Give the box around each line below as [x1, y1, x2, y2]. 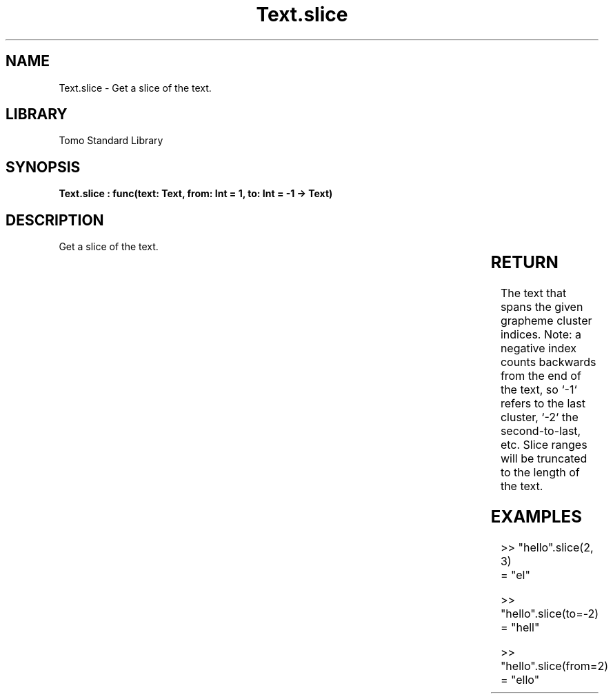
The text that [500, 286, 567, 301]
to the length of [500, 465, 580, 480]
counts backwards [500, 355, 596, 369]
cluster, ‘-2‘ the [500, 410, 579, 425]
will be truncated [500, 452, 587, 466]
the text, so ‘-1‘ [500, 383, 577, 397]
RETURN [490, 252, 559, 273]
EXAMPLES [490, 506, 582, 527]
